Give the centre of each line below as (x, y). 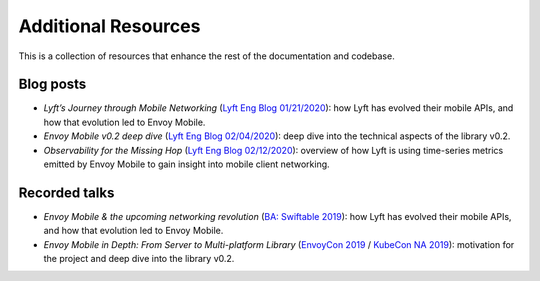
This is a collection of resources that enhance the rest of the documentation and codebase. (206, 56)
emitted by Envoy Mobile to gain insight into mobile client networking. (186, 164)
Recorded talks (66, 192)
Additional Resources (109, 26)
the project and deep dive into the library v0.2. (139, 259)
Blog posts (52, 84)
